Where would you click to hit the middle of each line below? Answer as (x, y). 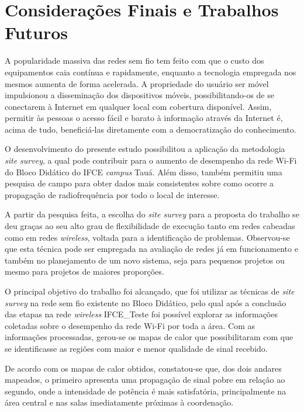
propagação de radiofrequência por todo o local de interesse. (112, 194)
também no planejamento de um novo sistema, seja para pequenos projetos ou (145, 260)
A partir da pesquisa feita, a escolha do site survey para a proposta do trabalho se (152, 214)
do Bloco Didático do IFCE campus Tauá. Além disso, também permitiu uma (144, 172)
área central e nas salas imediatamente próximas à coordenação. (119, 402)
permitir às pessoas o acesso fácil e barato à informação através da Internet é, (144, 118)
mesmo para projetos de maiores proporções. (84, 271)
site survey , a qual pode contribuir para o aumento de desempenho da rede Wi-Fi (151, 160)
